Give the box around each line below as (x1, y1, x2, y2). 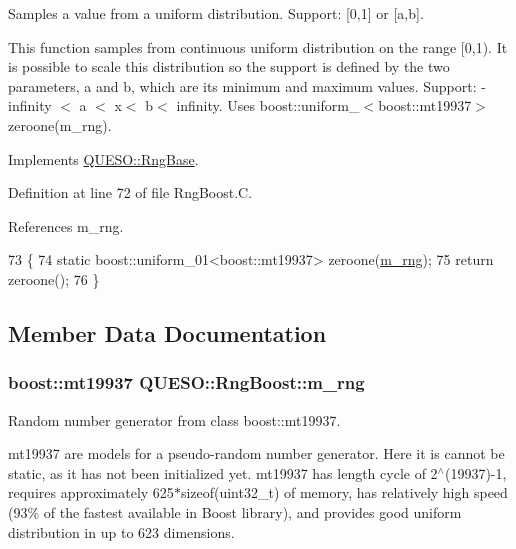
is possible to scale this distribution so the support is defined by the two (8, 56, 450, 77)
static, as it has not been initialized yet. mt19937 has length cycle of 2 (8, 462, 438, 483)
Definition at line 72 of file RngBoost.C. (8, 182, 253, 203)
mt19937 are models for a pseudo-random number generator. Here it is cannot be (8, 443, 505, 464)
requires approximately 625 (8, 482, 174, 503)
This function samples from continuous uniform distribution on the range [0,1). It (8, 36, 508, 57)
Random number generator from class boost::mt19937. (8, 409, 341, 430)
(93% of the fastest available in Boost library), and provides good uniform (8, 501, 462, 522)
